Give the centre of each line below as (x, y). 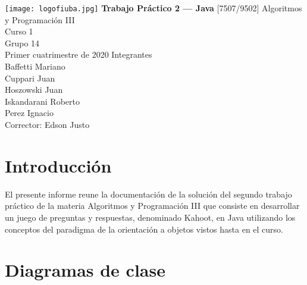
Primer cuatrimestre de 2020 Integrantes (79, 54)
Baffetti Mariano (35, 66)
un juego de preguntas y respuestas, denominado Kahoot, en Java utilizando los (150, 217)
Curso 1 (19, 31)
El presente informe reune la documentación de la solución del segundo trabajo (148, 194)
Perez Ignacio (29, 113)
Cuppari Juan (30, 78)
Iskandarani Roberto (42, 101)
